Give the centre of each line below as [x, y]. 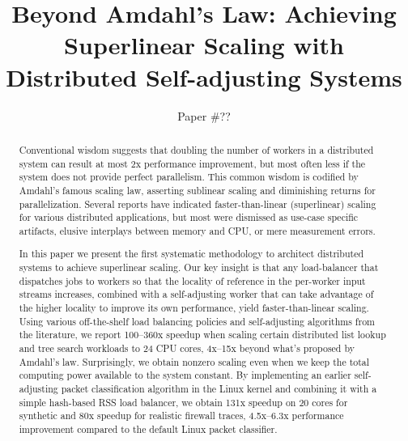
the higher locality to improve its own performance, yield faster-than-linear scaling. [194, 307]
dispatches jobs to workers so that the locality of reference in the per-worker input [192, 280]
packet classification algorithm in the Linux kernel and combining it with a [219, 388]
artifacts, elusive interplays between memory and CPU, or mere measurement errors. [197, 230]
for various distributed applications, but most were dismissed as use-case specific [189, 217]
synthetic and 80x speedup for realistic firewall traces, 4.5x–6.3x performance [181, 416]
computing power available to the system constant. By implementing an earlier [185, 375]
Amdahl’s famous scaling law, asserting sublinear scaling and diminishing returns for [197, 190]
